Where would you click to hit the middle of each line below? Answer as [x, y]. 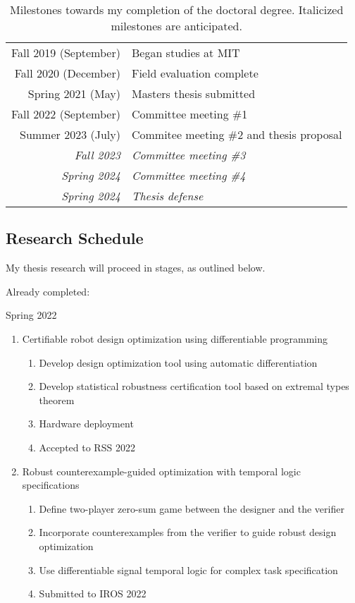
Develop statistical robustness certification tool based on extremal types [194, 386]
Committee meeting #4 [188, 175]
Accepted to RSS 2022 [87, 447]
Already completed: [48, 291]
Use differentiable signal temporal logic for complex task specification [188, 569]
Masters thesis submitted [193, 93]
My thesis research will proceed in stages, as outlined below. [136, 268]
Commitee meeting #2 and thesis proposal [237, 134]
